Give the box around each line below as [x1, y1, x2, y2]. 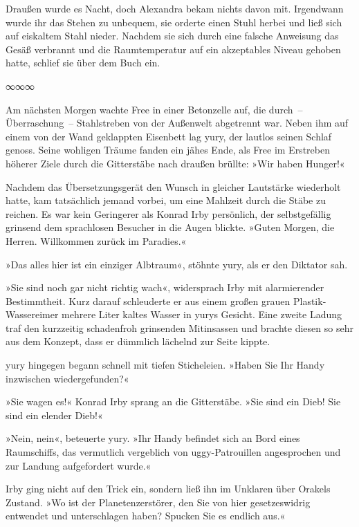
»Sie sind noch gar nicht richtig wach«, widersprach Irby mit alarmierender [6, 280, 324, 295]
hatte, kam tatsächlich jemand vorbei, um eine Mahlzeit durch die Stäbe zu [6, 193, 326, 207]
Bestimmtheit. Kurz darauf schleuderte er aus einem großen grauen [6, 293, 291, 308]
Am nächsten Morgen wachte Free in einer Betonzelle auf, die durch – [6, 102, 303, 116]
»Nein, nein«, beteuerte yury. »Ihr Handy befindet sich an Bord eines [6, 431, 300, 445]
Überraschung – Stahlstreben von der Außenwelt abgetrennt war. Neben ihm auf [6, 115, 349, 130]
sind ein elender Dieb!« [6, 407, 103, 422]
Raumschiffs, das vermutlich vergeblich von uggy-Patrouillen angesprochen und [6, 445, 341, 459]
